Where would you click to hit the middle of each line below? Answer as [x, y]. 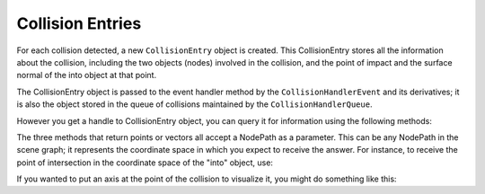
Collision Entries [79, 23]
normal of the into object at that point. [87, 75]
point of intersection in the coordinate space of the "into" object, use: [145, 163]
